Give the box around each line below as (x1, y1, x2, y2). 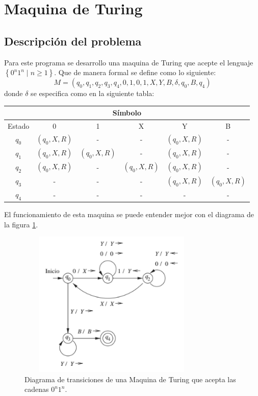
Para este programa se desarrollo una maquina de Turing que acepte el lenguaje (4, 57, 253, 67)
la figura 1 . (4, 219, 38, 229)
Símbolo (112, 107, 142, 118)
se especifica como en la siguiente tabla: (31, 88, 154, 99)
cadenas (24, 384, 49, 394)
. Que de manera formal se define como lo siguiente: (54, 67, 216, 78)
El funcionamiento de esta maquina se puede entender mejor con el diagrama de (4, 209, 254, 220)
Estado (8, 121, 30, 131)
